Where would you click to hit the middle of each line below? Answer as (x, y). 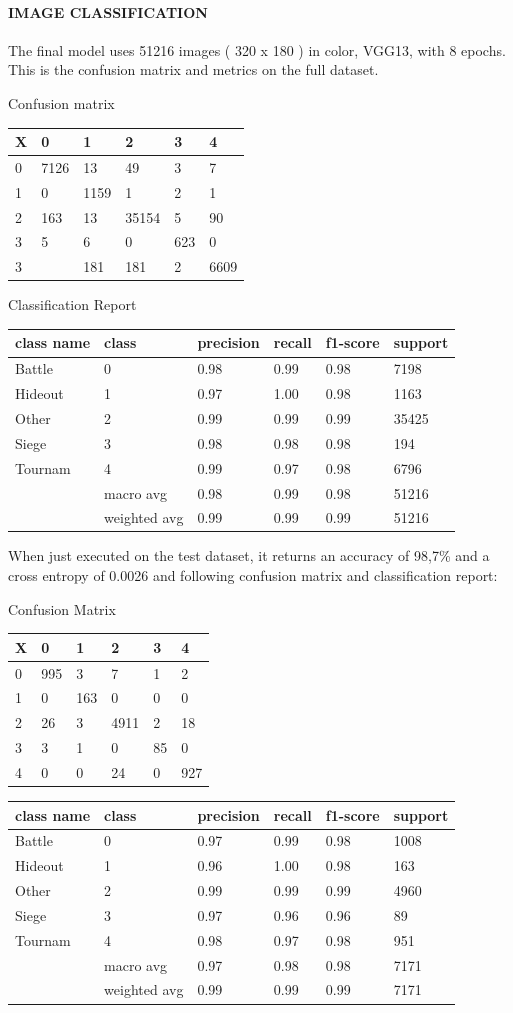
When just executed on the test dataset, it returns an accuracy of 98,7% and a (249, 555)
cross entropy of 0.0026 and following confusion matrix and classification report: (253, 575)
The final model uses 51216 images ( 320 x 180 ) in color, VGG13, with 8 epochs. (257, 49)
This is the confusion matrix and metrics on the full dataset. (193, 69)
